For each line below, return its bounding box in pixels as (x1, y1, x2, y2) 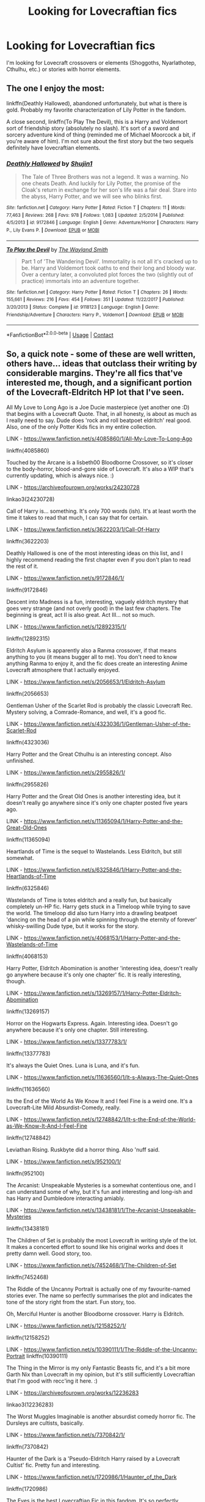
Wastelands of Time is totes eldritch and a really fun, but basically (6, 896, 172, 904)
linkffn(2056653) (6, 690, 49, 697)
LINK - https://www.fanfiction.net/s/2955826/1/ (6, 769, 126, 776)
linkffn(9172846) (6, 586, 48, 594)
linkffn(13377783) (6, 1049, 51, 1057)
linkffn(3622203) (6, 537, 49, 545)
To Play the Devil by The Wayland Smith (6, 246, 108, 253)
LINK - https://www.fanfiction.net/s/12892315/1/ (6, 623, 127, 630)
